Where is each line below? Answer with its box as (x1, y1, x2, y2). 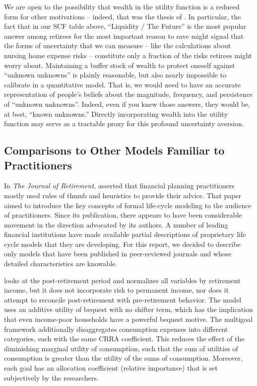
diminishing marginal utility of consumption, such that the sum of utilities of (4, 343, 238, 353)
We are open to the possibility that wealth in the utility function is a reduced (4, 1, 240, 11)
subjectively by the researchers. (4, 372, 99, 383)
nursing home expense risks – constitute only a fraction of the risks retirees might (4, 50, 252, 60)
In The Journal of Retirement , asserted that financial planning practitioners (4, 180, 235, 191)
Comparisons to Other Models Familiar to (4, 143, 225, 158)
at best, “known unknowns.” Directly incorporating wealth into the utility (4, 108, 228, 119)
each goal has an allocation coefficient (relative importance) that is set (4, 363, 218, 373)
